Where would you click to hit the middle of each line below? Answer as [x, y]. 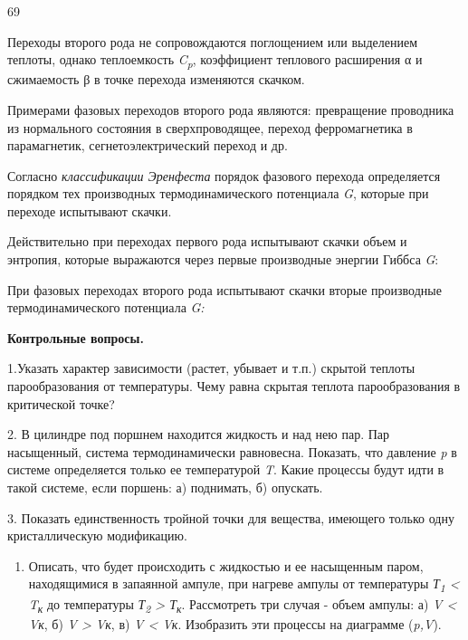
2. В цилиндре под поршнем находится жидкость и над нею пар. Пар [199, 434]
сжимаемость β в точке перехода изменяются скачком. [156, 79]
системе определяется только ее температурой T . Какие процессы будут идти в [226, 469]
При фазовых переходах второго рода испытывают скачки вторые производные [224, 289]
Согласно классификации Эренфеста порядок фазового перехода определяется [224, 175]
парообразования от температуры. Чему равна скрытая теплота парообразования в [234, 386]
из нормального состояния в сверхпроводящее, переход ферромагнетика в [210, 127]
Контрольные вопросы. [76, 337]
